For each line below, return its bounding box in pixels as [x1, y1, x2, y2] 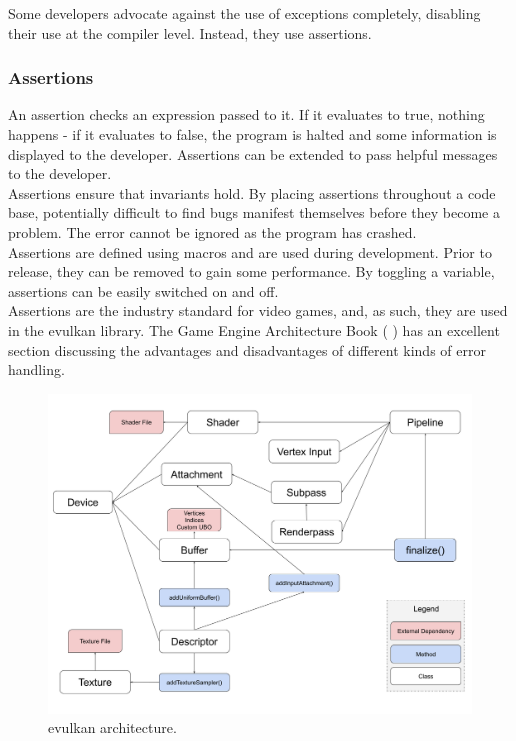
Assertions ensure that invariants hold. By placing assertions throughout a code [8, 182, 496, 203]
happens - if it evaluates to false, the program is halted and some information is [8, 124, 497, 144]
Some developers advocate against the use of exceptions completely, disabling [8, 3, 481, 23]
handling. [8, 359, 65, 380]
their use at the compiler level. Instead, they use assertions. [8, 22, 372, 43]
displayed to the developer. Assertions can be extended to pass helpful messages [8, 143, 498, 164]
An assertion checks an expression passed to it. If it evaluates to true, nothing [8, 104, 485, 125]
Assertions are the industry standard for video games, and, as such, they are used [8, 300, 508, 321]
